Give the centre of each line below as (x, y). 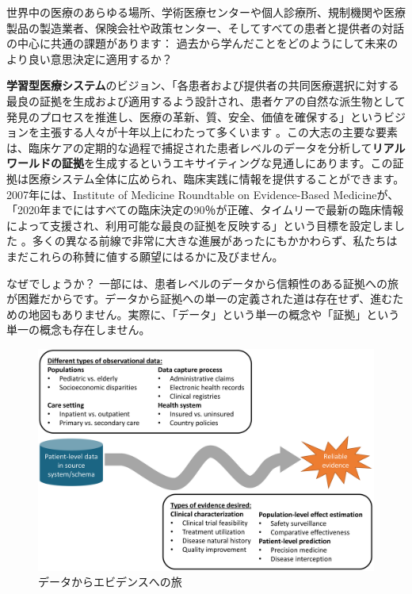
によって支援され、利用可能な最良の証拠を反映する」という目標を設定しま (200, 225)
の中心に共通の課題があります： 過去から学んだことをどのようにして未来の (202, 43)
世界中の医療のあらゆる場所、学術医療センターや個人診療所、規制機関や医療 (206, 12)
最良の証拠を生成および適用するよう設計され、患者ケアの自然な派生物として (206, 100)
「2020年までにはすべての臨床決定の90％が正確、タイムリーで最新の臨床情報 (205, 210)
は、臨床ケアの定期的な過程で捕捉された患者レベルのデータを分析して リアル (206, 147)
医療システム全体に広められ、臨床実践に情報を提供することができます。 (216, 178)
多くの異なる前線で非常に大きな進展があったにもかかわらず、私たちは (215, 241)
